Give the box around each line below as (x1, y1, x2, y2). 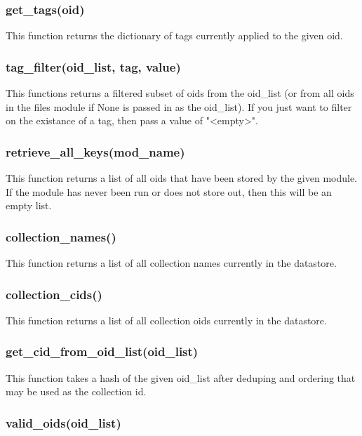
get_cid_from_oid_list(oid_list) (6, 343, 199, 360)
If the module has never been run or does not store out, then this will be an (6, 184, 332, 199)
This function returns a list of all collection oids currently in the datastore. (6, 312, 327, 327)
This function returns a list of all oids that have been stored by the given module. (6, 171, 358, 185)
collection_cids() (6, 285, 102, 303)
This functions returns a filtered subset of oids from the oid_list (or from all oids (6, 86, 354, 100)
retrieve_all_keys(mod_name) (6, 143, 185, 160)
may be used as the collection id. (6, 384, 147, 399)
